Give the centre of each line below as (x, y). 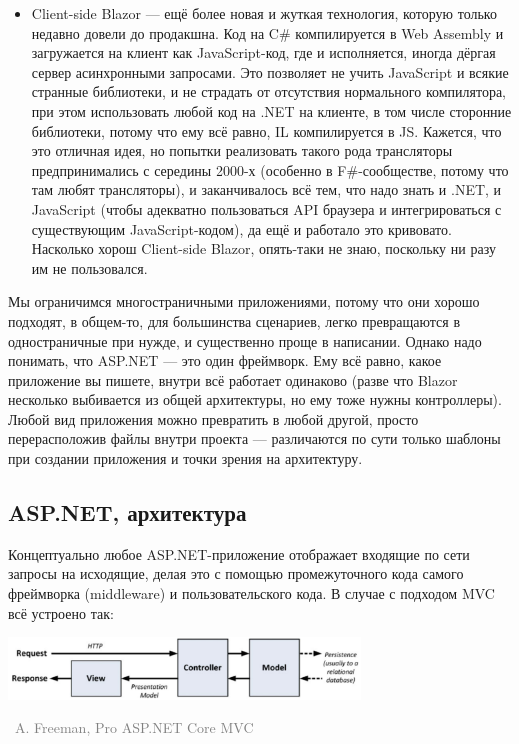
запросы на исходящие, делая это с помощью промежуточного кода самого (236, 573)
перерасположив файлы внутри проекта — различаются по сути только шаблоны (254, 438)
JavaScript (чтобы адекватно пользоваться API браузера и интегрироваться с (266, 208)
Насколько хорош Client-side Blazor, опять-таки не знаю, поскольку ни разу (263, 248)
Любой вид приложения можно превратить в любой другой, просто (213, 418)
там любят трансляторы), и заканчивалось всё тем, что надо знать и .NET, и (266, 189)
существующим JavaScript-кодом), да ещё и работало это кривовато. (241, 228)
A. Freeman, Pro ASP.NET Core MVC (134, 727)
